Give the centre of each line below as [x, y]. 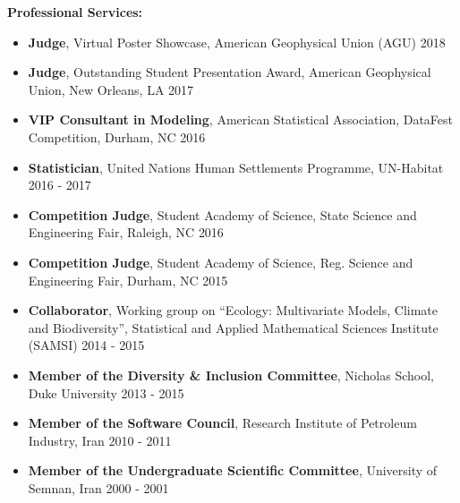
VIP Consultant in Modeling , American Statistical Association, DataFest [241, 119]
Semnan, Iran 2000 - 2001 [98, 487]
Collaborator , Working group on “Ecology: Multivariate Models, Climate [233, 310]
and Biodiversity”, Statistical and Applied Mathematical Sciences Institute [233, 327]
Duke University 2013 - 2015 [106, 392]
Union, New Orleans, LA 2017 [111, 89]
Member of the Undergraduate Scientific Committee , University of [233, 470]
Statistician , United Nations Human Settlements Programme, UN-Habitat [236, 167]
